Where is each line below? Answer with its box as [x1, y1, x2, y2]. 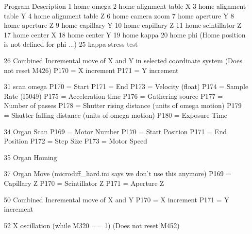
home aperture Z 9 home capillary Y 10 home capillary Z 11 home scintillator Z [4, 20, 242, 30]
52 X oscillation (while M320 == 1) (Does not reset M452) [4, 220, 180, 230]
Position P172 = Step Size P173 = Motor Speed [4, 136, 148, 146]
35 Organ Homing [4, 152, 57, 162]
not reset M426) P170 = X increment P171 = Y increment [4, 65, 179, 75]
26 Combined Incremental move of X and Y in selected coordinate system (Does [4, 55, 242, 65]
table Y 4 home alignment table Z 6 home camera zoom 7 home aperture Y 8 [4, 10, 235, 20]
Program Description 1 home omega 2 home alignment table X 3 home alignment [4, 1, 246, 11]
